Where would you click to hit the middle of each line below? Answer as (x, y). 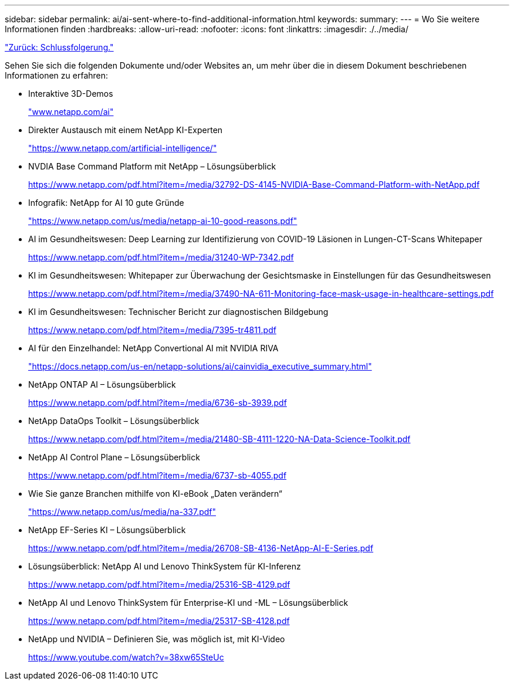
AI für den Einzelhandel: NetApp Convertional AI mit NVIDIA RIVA (153, 348)
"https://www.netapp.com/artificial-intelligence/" (123, 148)
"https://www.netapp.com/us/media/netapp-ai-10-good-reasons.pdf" (163, 221)
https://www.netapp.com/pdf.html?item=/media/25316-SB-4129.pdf (159, 584)
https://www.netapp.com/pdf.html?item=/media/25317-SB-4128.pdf (159, 621)
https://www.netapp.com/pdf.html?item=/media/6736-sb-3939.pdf (158, 403)
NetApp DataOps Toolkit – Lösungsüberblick (114, 421)
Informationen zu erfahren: (57, 75)
